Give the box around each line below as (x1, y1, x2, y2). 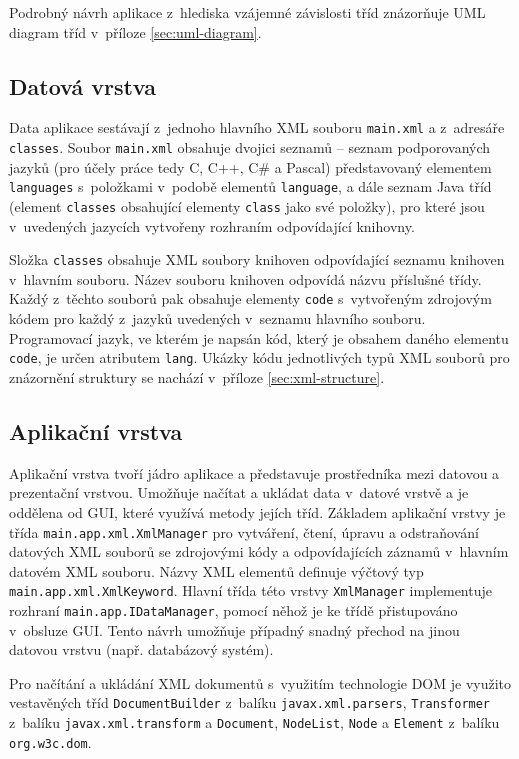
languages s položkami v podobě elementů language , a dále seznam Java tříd (9, 176, 492, 197)
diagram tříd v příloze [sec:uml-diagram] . (9, 21, 262, 42)
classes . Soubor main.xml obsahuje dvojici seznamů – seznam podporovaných (9, 137, 491, 158)
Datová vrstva (9, 70, 156, 101)
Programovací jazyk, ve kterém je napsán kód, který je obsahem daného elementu (9, 327, 509, 348)
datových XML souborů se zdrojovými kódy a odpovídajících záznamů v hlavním (9, 541, 509, 562)
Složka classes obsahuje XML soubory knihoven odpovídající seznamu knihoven (9, 249, 505, 270)
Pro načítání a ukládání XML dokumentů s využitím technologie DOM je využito (9, 672, 512, 693)
